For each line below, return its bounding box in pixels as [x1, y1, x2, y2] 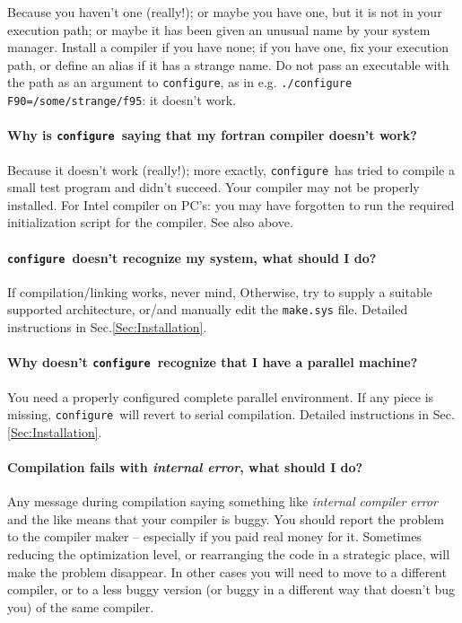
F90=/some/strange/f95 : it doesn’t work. [7, 91, 237, 110]
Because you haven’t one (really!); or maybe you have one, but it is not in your [7, 3, 442, 21]
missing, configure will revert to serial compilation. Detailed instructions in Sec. [7, 405, 455, 424]
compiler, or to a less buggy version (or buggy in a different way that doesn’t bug [7, 580, 456, 599]
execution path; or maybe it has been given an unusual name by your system [7, 20, 431, 39]
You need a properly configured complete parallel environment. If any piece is [7, 387, 434, 406]
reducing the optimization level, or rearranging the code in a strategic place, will [7, 544, 450, 563]
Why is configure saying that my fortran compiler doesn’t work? [7, 126, 417, 145]
